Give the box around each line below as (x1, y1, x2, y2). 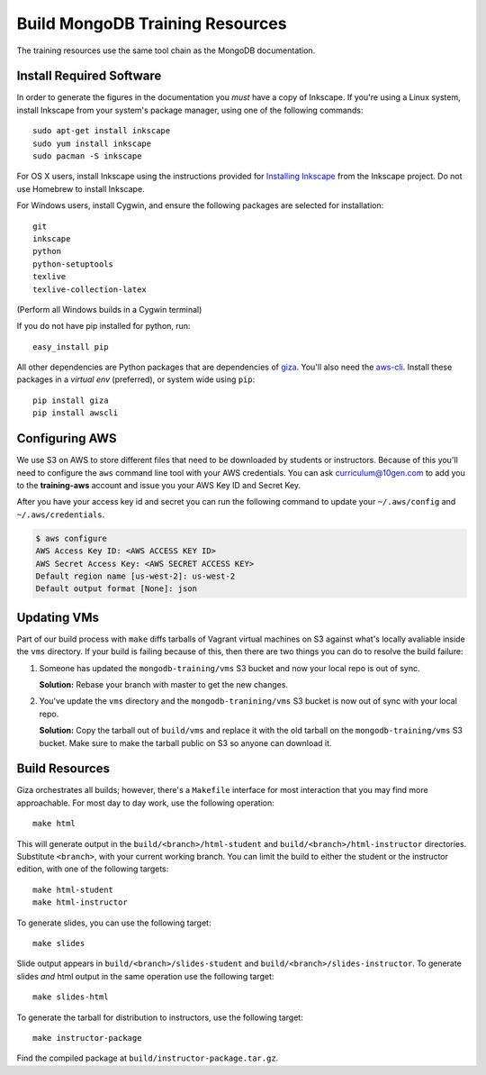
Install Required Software (16, 68, 162, 84)
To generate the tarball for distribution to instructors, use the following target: (16, 1012, 303, 1023)
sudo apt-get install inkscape (32, 126, 171, 136)
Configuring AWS (16, 431, 117, 446)
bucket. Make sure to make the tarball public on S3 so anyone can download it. (39, 737, 332, 748)
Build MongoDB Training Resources (16, 14, 287, 33)
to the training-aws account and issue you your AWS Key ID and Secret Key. (16, 479, 301, 490)
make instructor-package (32, 1033, 142, 1043)
